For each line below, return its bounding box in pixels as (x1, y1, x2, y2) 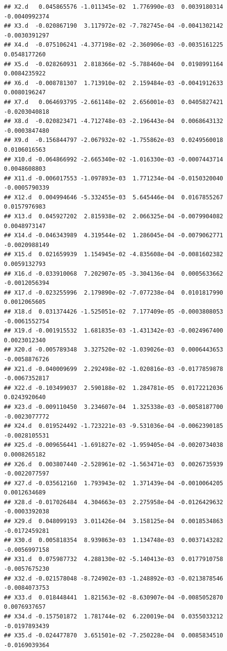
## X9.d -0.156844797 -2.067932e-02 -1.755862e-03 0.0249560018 (4, 137, 224, 144)
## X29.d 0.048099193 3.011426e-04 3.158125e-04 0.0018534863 (4, 518, 224, 525)
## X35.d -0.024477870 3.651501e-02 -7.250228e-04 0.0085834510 (4, 632, 224, 639)
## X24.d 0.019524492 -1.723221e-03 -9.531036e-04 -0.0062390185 (4, 422, 224, 430)
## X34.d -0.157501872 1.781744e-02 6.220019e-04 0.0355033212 (4, 613, 224, 620)
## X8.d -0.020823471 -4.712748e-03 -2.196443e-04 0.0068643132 (4, 118, 224, 125)
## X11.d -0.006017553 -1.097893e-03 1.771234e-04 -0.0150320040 (4, 175, 224, 182)
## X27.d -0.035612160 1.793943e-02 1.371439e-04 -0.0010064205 (4, 479, 224, 487)
